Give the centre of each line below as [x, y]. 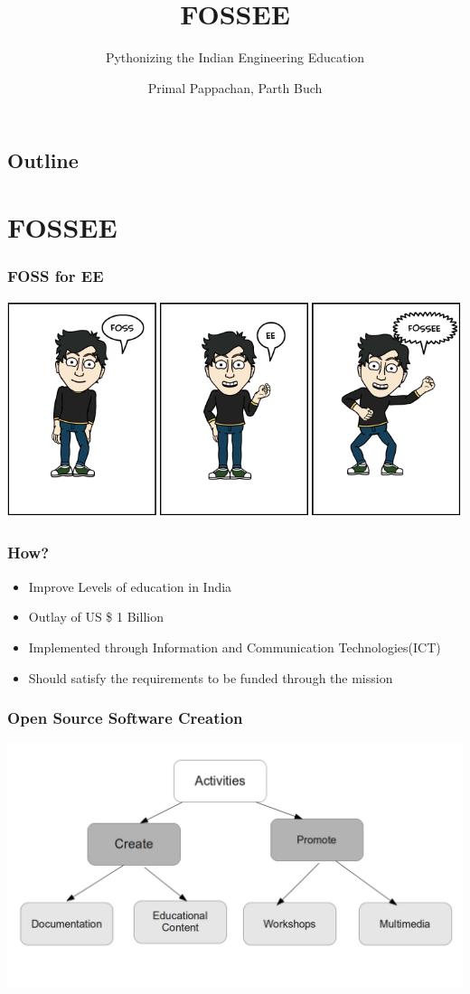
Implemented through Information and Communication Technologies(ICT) [235, 647]
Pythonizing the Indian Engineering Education [235, 57]
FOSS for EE [56, 276]
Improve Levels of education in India [130, 586]
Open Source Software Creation [125, 718]
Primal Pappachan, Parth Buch [235, 87]
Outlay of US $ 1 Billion [96, 617]
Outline [43, 160]
